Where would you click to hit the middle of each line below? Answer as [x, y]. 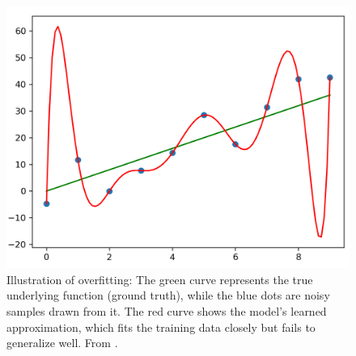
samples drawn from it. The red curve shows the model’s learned [167, 310]
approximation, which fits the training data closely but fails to [161, 327]
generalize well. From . [62, 343]
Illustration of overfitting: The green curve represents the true [160, 279]
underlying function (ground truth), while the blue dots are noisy [168, 295]
